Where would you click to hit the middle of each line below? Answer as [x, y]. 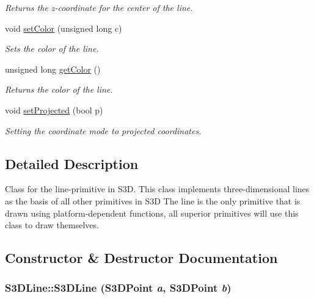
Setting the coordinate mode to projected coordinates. [103, 130]
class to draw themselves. [52, 225]
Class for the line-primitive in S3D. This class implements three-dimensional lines [157, 189]
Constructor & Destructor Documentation [141, 258]
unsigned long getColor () [53, 69]
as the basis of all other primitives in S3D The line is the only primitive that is [153, 200]
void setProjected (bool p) [54, 110]
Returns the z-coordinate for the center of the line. [99, 7]
